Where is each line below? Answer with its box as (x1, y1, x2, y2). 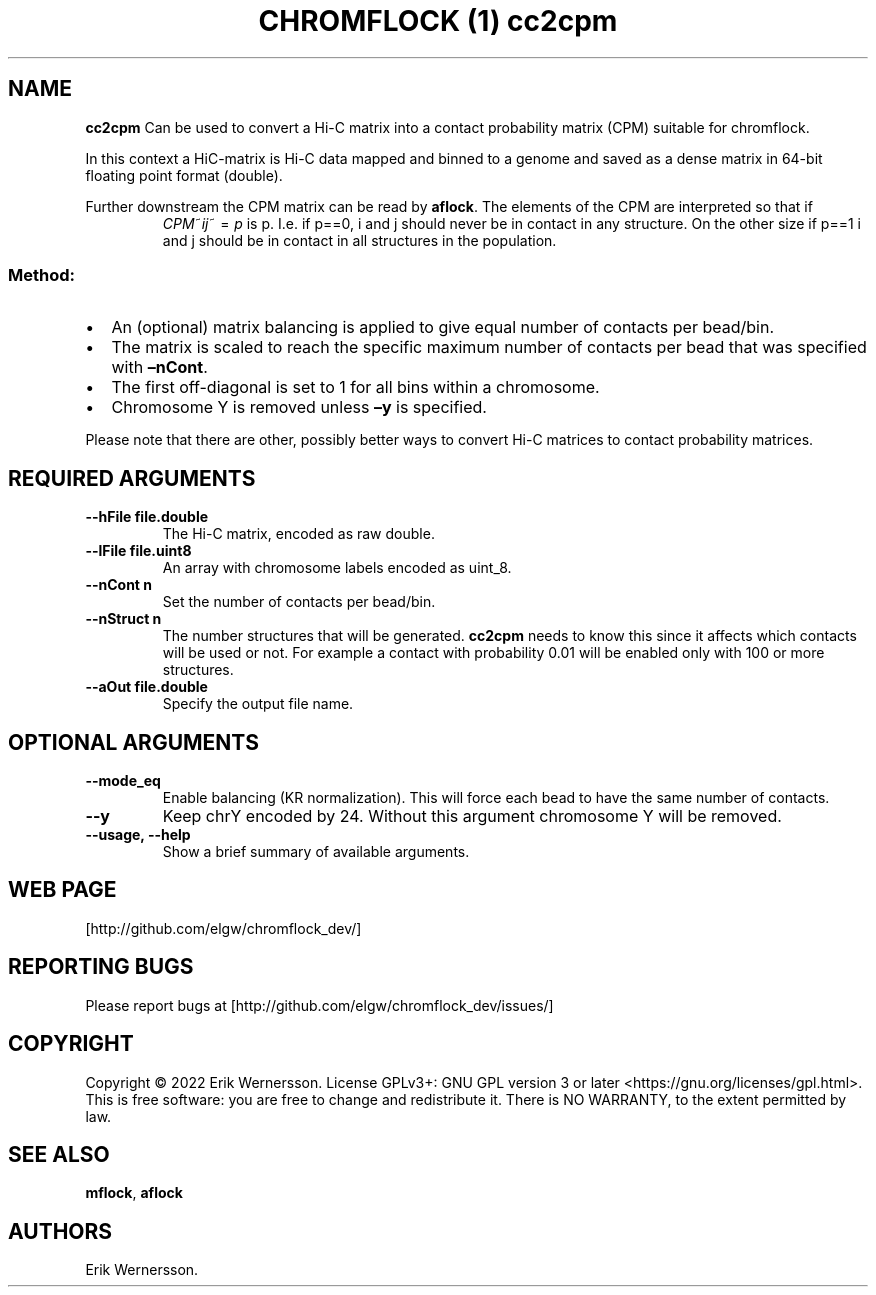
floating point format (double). (85, 166, 283, 184)
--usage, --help (85, 826, 191, 844)
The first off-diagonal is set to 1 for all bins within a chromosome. (111, 377, 600, 398)
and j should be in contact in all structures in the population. (162, 231, 557, 249)
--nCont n (85, 576, 153, 594)
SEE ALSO (8, 1141, 110, 1167)
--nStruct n (85, 610, 162, 628)
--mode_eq (85, 772, 161, 790)
